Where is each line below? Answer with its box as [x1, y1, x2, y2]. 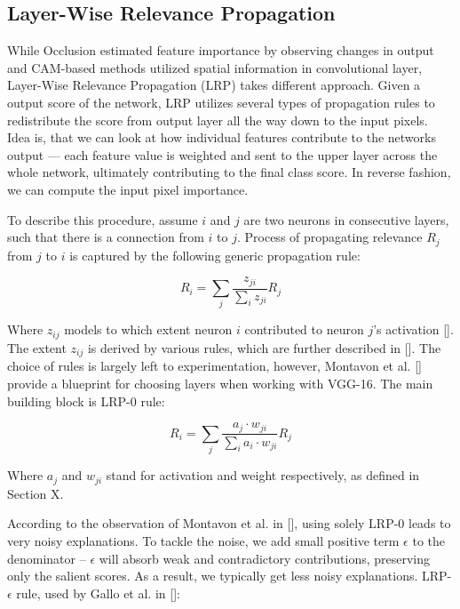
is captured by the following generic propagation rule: [69, 245, 361, 264]
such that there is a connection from [7, 228, 204, 246]
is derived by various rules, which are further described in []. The [87, 338, 441, 357]
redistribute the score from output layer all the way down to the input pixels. [7, 110, 428, 129]
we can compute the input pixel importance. [7, 180, 249, 198]
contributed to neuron [244, 320, 364, 339]
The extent [7, 338, 67, 357]
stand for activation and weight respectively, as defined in [106, 466, 420, 485]
